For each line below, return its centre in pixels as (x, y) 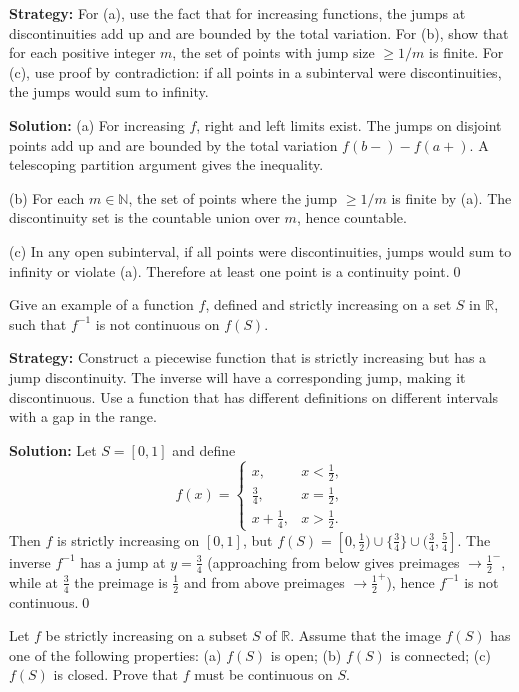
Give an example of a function (101, 304)
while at (33, 581)
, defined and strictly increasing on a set (328, 304)
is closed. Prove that (116, 674)
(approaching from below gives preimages (333, 561)
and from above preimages (264, 581)
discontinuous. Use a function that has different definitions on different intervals (254, 396)
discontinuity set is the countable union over (144, 217)
